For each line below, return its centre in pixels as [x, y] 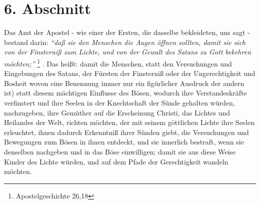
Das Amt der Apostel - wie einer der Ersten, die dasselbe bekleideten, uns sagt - [127, 32]
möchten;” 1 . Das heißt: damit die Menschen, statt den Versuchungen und [118, 62]
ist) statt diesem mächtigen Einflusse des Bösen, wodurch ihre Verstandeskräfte [125, 93]
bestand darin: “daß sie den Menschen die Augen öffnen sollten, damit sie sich [125, 42]
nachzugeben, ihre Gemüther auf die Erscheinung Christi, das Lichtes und [117, 112]
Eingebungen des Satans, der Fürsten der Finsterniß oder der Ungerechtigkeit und [130, 73]
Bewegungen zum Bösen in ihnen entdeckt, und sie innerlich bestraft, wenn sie [124, 142]
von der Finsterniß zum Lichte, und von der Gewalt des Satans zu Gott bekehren [128, 52]
